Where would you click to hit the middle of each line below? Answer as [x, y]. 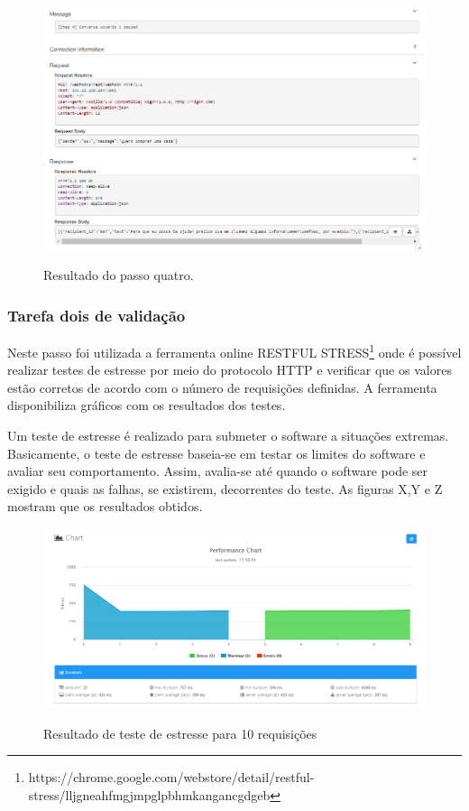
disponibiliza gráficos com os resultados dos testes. [147, 405]
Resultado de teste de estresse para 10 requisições [180, 733]
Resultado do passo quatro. [119, 275]
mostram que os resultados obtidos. [105, 506]
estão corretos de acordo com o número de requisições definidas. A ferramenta [222, 387]
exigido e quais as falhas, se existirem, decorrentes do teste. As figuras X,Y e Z [225, 488]
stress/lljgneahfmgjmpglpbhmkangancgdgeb [149, 794]
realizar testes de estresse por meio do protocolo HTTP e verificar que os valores [230, 370]
